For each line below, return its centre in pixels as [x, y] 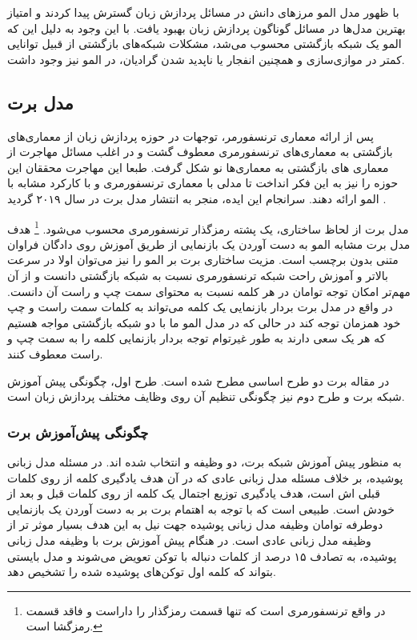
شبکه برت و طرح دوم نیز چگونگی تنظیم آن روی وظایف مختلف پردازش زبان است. [206, 396]
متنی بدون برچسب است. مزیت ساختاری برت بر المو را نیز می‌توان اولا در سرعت [203, 260]
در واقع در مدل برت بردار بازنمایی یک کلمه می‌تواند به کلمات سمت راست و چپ [200, 307]
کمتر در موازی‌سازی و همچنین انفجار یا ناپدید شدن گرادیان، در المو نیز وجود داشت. [206, 59]
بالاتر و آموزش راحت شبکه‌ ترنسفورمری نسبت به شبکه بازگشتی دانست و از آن [198, 275]
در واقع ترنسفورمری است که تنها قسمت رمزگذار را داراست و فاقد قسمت [206, 610]
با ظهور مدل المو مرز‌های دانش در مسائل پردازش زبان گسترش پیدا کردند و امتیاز [203, 12]
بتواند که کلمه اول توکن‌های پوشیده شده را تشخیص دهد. [142, 572]
